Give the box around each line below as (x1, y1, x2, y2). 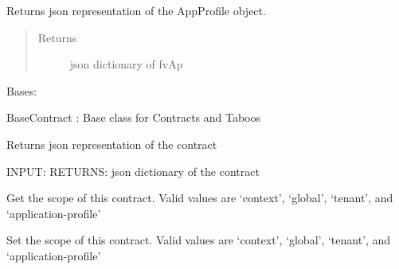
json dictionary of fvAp (69, 56, 183, 72)
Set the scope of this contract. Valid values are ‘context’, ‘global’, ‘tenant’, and (6, 232, 391, 248)
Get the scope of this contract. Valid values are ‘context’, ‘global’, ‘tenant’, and (6, 189, 393, 206)
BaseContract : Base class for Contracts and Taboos (6, 109, 261, 126)
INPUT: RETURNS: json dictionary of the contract (6, 162, 260, 179)
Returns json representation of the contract (6, 135, 217, 152)
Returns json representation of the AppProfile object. (6, 2, 266, 18)
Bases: (6, 82, 37, 99)
